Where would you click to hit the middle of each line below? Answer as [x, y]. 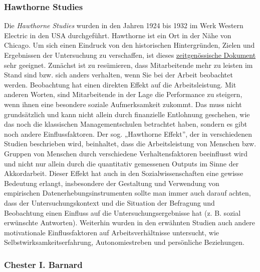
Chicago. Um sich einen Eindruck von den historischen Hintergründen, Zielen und [129, 45]
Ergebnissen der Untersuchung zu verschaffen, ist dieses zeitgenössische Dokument [130, 55]
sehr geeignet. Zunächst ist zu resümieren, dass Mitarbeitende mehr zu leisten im [128, 65]
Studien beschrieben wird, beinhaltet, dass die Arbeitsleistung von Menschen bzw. [130, 144]
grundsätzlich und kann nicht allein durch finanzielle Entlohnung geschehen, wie [127, 114]
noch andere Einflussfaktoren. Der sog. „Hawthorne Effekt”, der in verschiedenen [128, 133]
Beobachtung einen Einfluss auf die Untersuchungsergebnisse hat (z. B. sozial [122, 212]
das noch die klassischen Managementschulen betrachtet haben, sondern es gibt [126, 124]
